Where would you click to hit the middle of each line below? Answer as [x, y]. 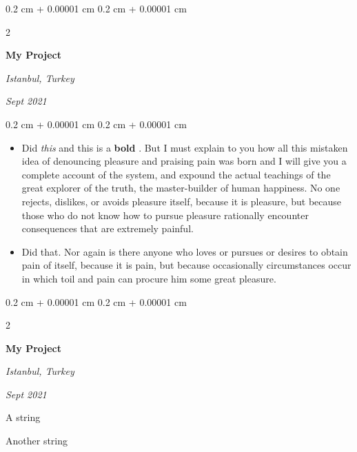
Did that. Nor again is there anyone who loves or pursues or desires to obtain [185, 251]
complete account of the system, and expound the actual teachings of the [176, 174]
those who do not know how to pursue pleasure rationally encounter [165, 215]
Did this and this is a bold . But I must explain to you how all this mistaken [185, 147]
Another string [37, 441]
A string [23, 417]
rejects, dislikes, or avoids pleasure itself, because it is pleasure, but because [182, 201]
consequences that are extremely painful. [108, 228]
